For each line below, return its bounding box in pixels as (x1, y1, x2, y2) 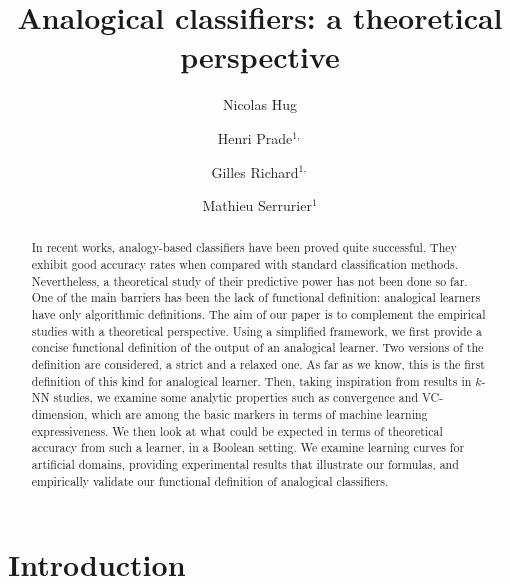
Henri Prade (217, 127, 293, 148)
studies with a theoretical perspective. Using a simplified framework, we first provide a (31, 322, 482, 339)
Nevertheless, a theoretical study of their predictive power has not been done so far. (31, 272, 468, 289)
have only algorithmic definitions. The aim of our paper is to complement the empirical (31, 306, 486, 323)
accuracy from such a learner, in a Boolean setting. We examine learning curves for (31, 439, 465, 456)
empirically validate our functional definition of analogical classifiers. (31, 472, 389, 489)
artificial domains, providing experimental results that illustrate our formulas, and (31, 456, 459, 473)
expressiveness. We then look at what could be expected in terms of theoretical (31, 422, 443, 439)
